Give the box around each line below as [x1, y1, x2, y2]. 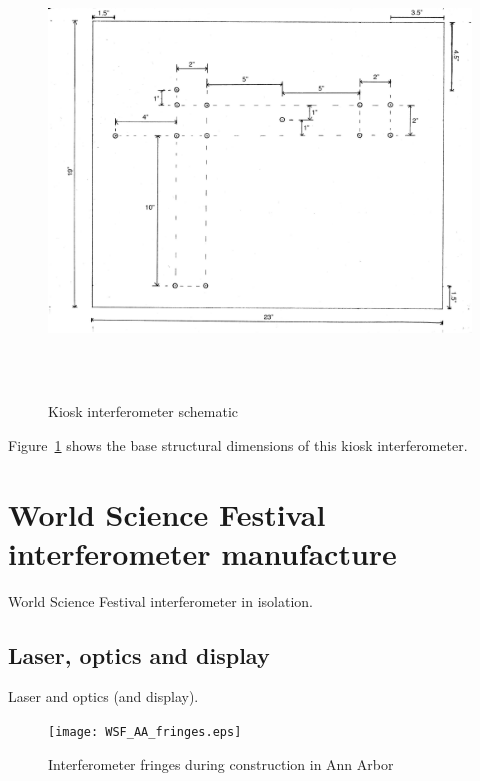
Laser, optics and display [8, 639, 270, 670]
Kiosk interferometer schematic [48, 401, 239, 422]
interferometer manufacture [8, 532, 397, 573]
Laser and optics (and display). [8, 686, 199, 707]
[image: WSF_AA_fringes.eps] [48, 725, 242, 740]
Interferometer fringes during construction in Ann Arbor [48, 753, 394, 774]
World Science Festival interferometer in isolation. [8, 590, 314, 611]
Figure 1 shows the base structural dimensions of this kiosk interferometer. [8, 434, 468, 455]
